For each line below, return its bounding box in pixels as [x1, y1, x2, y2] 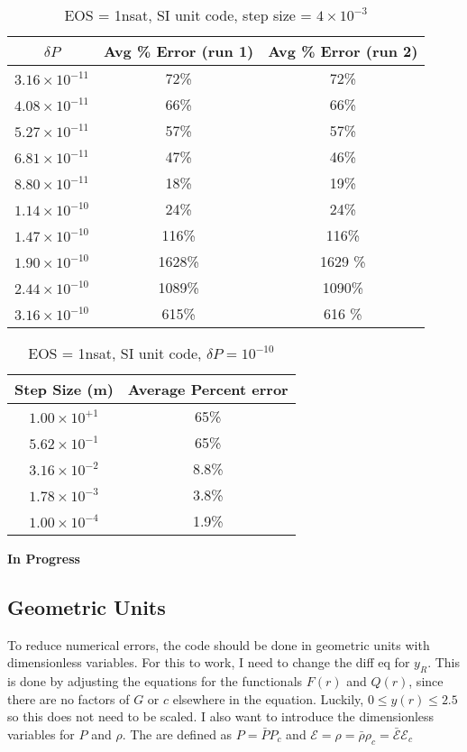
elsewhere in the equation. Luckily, [172, 689, 364, 708]
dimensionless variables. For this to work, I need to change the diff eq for [7, 653, 410, 672]
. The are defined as [122, 724, 233, 743]
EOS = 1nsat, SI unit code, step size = [64, 5, 312, 25]
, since [408, 672, 444, 691]
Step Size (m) [14, 379, 114, 399]
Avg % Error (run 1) [104, 41, 254, 61]
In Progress [7, 549, 80, 567]
